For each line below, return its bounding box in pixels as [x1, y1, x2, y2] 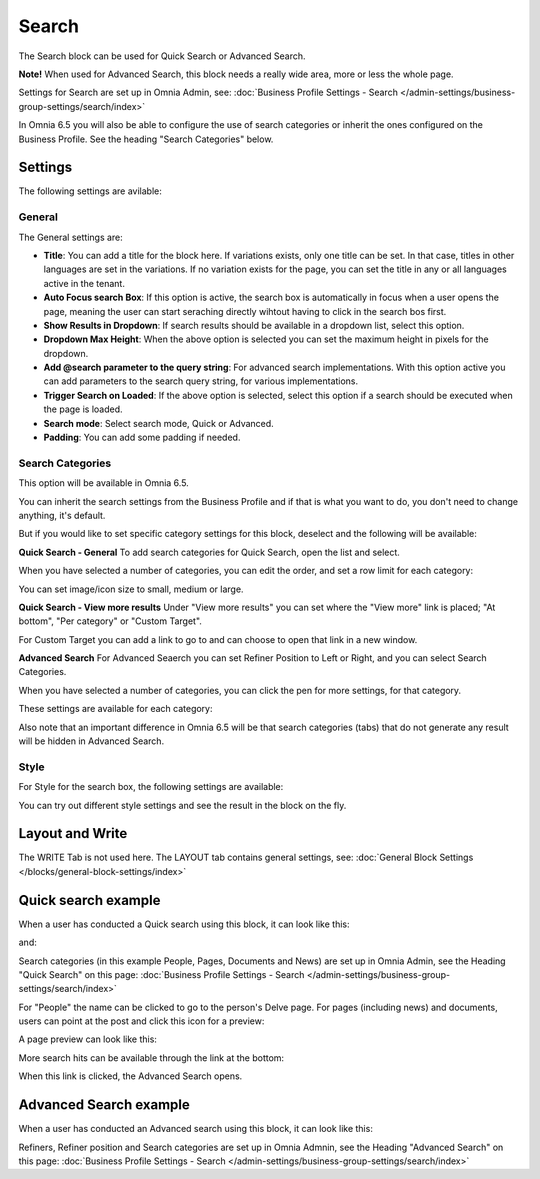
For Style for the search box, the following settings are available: [18, 781, 284, 793]
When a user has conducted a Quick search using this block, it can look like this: [18, 918, 350, 930]
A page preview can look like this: [18, 1033, 157, 1045]
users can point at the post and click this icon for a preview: [18, 1015, 265, 1027]
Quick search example [18, 891, 161, 909]
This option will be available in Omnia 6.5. [18, 477, 189, 489]
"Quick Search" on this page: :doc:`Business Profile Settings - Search [18, 968, 305, 980]
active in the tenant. [43, 277, 125, 289]
